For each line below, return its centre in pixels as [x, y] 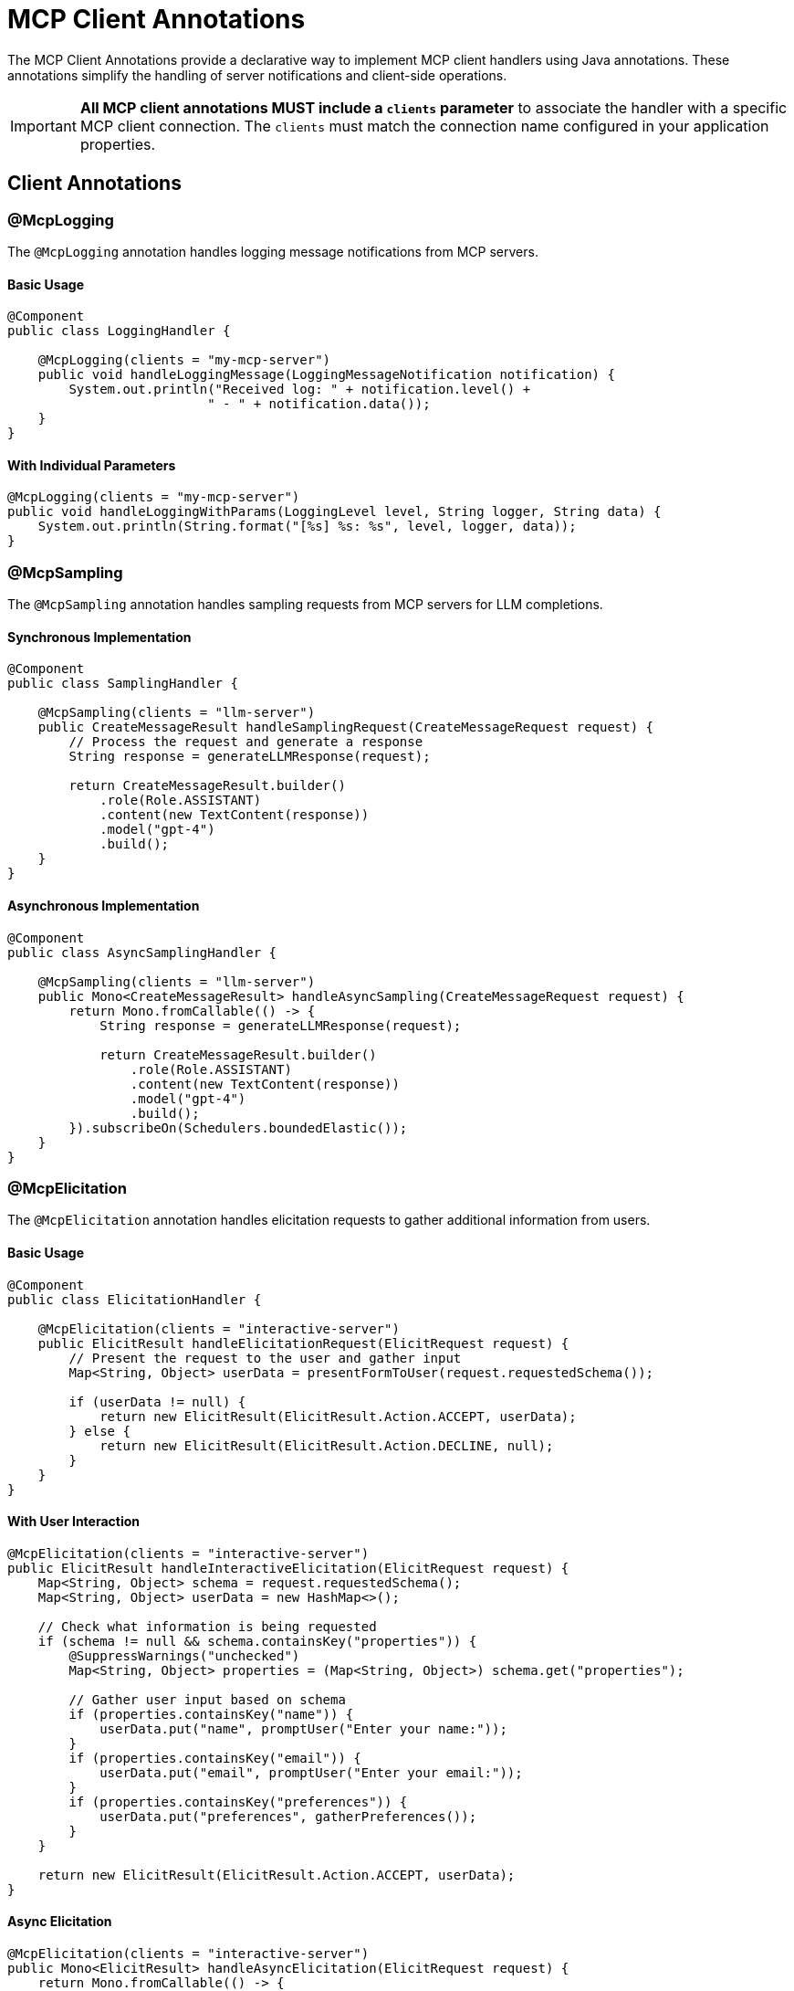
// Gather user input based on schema [207, 1699]
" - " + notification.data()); [319, 404]
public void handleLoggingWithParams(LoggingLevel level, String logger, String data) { [334, 512]
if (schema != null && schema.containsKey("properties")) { [257, 1641]
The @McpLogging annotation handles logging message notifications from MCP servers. [273, 251]
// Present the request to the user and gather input [265, 1358]
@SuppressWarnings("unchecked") [184, 1655]
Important [43, 126]
